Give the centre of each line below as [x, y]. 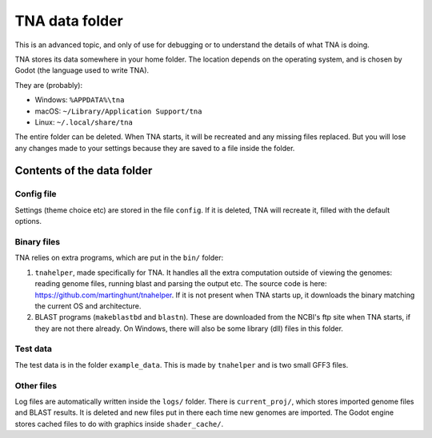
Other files [36, 385]
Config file [36, 194]
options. [28, 221]
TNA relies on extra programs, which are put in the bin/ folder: [119, 258]
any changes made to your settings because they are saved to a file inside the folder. [155, 148]
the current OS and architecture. [88, 306]
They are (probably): [49, 85]
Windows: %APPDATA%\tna [80, 100]
